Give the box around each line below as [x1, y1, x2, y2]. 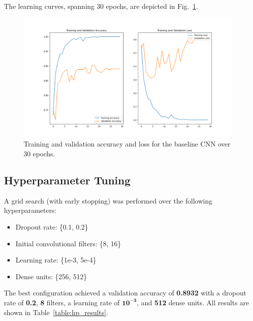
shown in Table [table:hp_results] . [4, 307, 108, 317]
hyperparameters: [4, 205, 57, 215]
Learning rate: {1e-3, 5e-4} [15, 255, 96, 265]
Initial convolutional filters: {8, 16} [15, 238, 121, 248]
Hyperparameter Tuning [4, 172, 131, 187]
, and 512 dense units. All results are [136, 297, 249, 307]
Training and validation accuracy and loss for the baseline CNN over [24, 139, 231, 149]
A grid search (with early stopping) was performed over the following [4, 195, 213, 205]
